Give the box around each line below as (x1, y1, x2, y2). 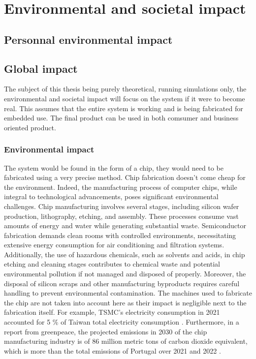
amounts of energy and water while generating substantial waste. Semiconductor (4, 220, 247, 231)
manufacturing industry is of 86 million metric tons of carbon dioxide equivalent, (4, 336, 248, 346)
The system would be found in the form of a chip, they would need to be (4, 162, 224, 173)
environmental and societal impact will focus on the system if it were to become (4, 93, 245, 103)
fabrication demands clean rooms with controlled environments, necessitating (4, 230, 236, 240)
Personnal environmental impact (4, 31, 173, 47)
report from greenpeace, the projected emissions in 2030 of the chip (4, 326, 207, 336)
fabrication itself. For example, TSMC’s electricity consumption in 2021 (4, 307, 220, 317)
